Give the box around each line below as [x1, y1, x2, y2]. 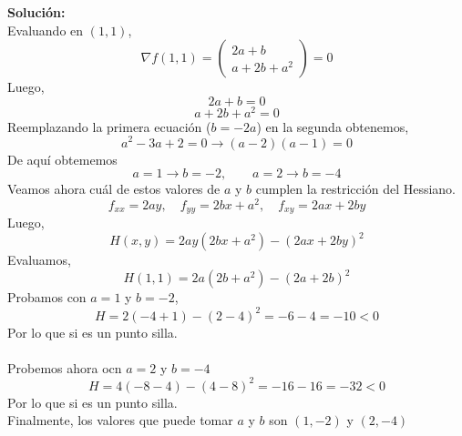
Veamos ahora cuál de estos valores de [7, 179, 221, 198]
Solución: [7, 3, 66, 21]
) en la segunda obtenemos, [256, 117, 409, 136]
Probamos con [7, 288, 87, 307]
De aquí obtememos [7, 149, 118, 168]
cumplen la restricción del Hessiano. [255, 179, 456, 198]
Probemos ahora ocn [7, 358, 122, 377]
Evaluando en [7, 20, 84, 39]
